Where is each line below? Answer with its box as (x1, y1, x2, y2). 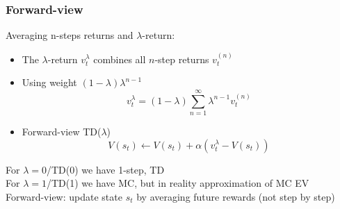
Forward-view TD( (22, 124, 102, 138)
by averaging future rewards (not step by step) (136, 189, 335, 203)
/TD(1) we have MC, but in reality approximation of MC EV (46, 176, 309, 190)
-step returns (154, 51, 209, 66)
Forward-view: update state (6, 189, 122, 203)
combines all (93, 51, 146, 66)
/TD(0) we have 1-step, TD (46, 162, 165, 176)
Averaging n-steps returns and (6, 28, 133, 42)
